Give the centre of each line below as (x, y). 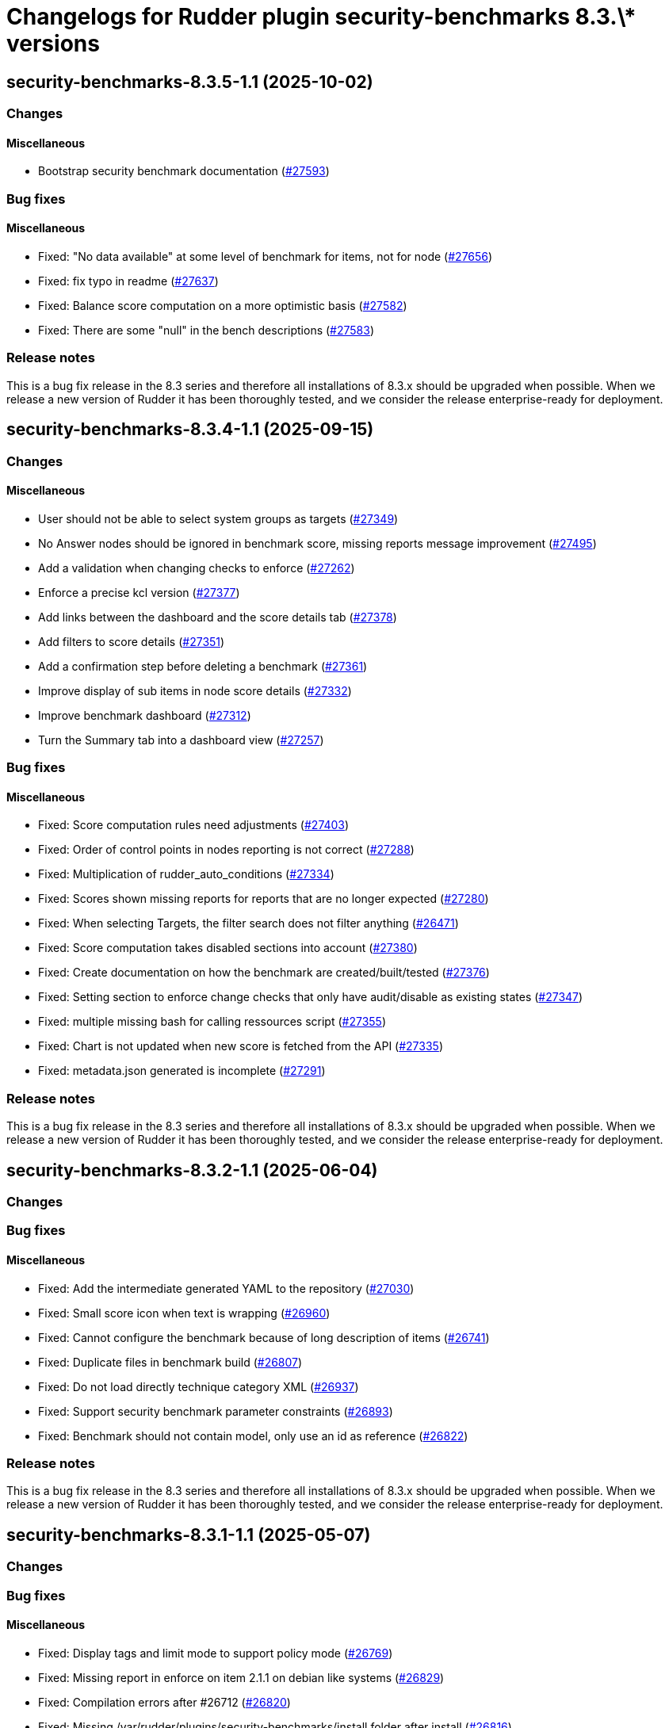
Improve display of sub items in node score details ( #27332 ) (195, 690)
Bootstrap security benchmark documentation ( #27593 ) (184, 171)
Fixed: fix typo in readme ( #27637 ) (128, 281)
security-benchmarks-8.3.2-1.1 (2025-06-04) (192, 1170)
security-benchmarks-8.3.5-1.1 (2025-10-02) (190, 82)
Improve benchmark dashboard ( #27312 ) (145, 715)
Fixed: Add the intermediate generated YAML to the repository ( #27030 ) (226, 1288)
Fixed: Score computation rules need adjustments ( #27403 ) (194, 825)
